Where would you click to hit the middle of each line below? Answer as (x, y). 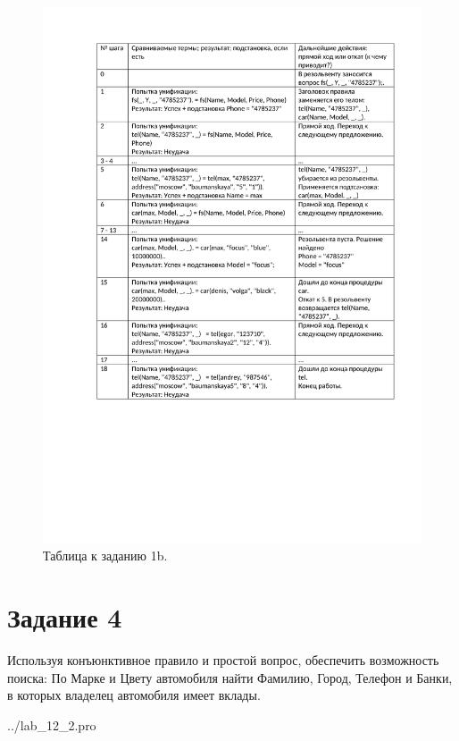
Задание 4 (65, 617)
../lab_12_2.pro (52, 724)
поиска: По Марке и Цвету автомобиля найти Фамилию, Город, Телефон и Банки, (230, 677)
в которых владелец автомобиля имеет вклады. (134, 695)
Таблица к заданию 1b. (105, 556)
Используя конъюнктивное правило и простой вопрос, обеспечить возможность (223, 660)
